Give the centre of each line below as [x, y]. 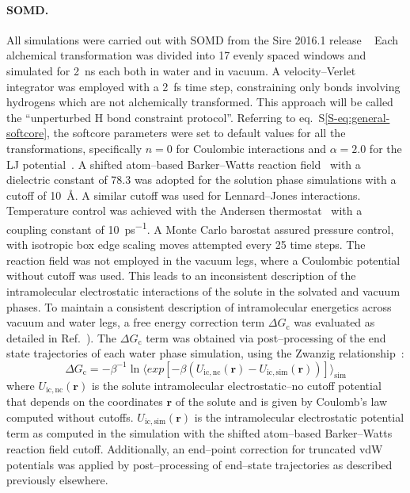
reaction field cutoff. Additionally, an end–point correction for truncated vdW [195, 449]
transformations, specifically [74, 148]
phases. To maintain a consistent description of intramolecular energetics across [199, 306]
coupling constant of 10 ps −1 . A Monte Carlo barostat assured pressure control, [200, 227]
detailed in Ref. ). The [62, 337]
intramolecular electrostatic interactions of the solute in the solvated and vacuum [203, 290]
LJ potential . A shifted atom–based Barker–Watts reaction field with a [184, 164]
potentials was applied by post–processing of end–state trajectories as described [199, 464]
